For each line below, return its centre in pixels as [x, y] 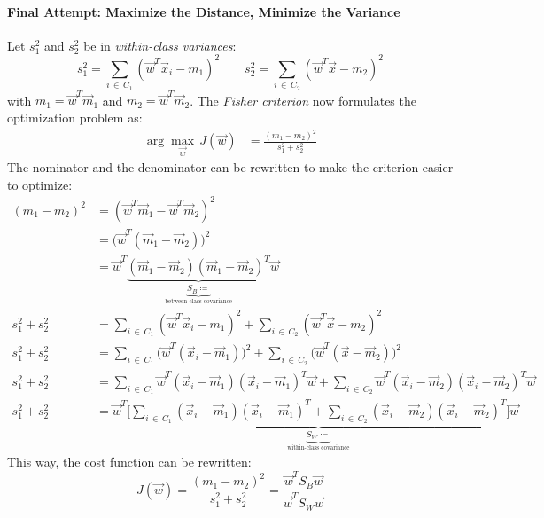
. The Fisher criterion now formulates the [303, 100]
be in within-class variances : [160, 45]
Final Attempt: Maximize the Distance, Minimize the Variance [204, 11]
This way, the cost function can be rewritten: [129, 462]
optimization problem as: [75, 117]
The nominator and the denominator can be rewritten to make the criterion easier [230, 167]
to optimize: [40, 184]
